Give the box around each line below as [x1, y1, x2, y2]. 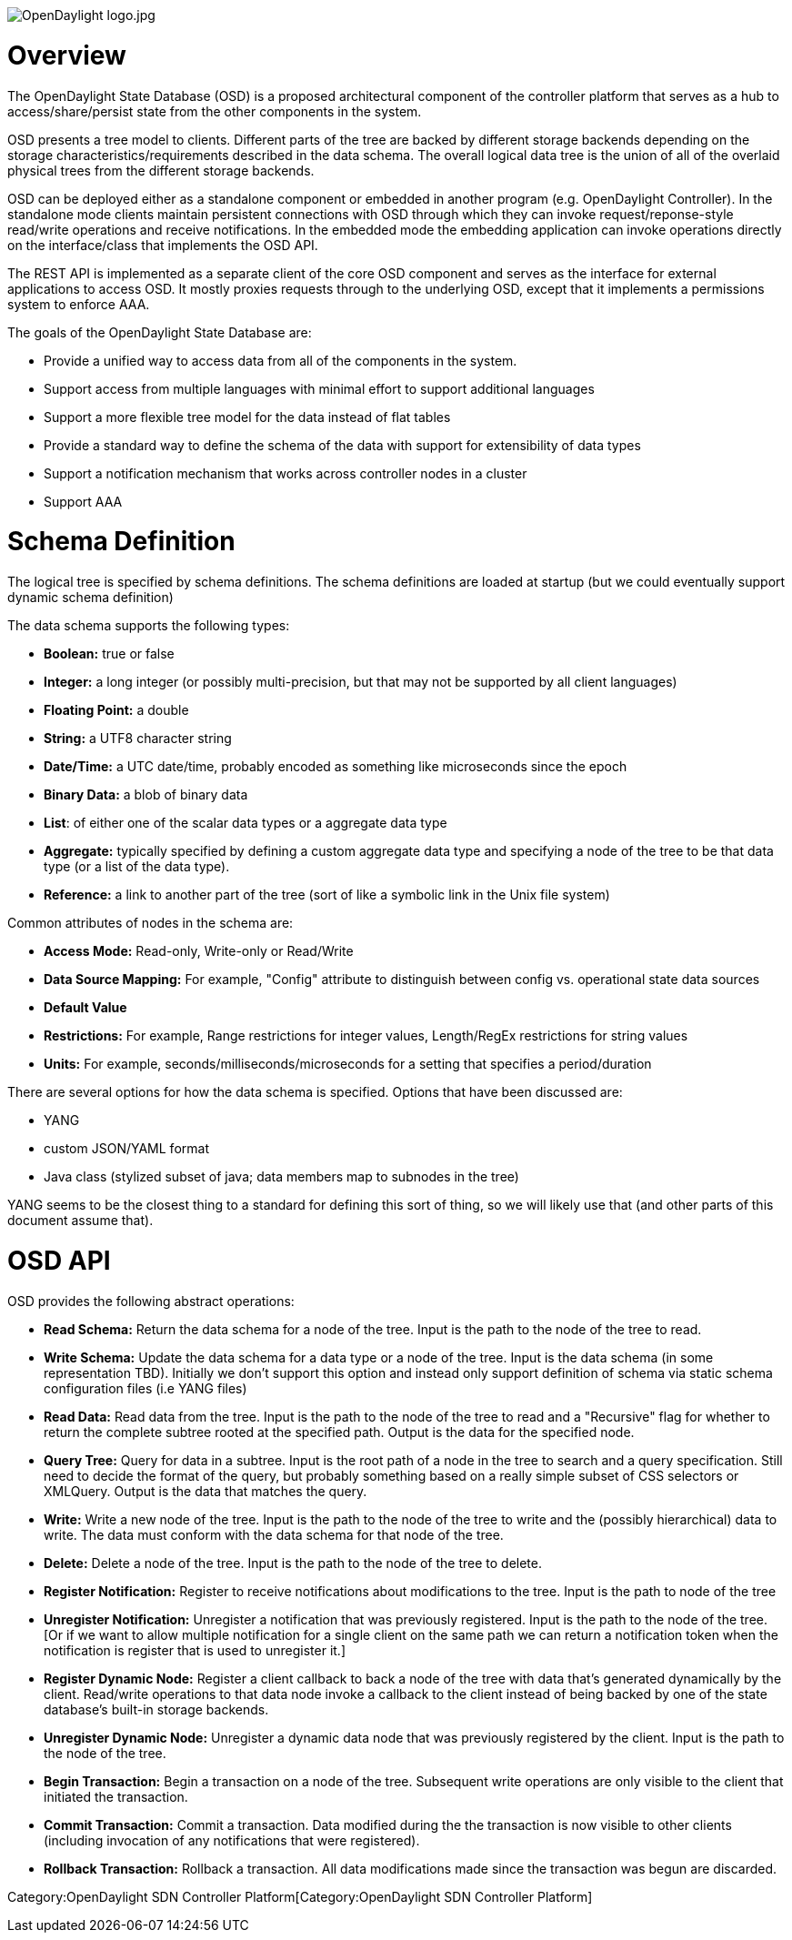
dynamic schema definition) [7, 589, 174, 605]
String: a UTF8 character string [44, 730, 232, 746]
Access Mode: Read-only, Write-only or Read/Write [44, 943, 354, 959]
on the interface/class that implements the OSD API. [7, 236, 318, 253]
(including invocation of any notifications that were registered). [44, 1832, 420, 1848]
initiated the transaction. [44, 1788, 188, 1804]
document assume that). [7, 1212, 154, 1228]
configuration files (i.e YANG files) [44, 1380, 247, 1396]
